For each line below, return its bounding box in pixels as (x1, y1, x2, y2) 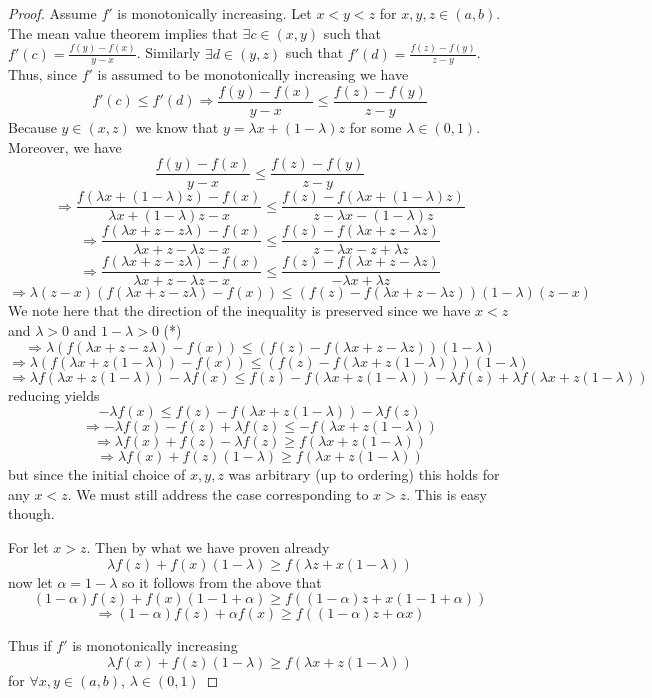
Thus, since (8, 64, 77, 85)
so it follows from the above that (121, 571, 322, 592)
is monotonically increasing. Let (117, 3, 312, 23)
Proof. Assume (8, 3, 97, 23)
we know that (135, 116, 219, 137)
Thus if (8, 635, 52, 656)
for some (349, 116, 402, 137)
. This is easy (406, 483, 487, 504)
